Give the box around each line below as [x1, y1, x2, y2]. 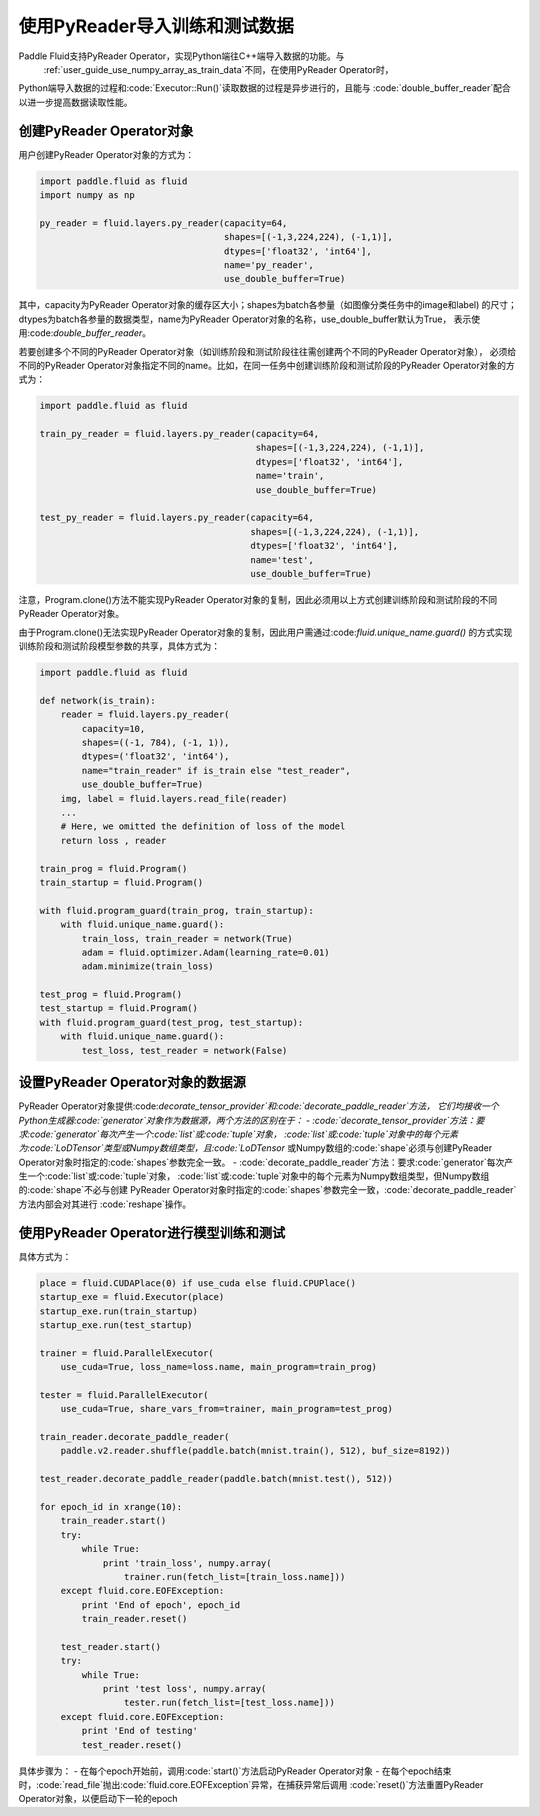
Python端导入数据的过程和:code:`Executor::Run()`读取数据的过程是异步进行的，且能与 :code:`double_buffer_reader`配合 [18, 82, 512, 94]
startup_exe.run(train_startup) [39, 1305, 199, 1317]
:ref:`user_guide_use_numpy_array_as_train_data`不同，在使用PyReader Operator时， [43, 63, 394, 75]
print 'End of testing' [81, 1725, 199, 1737]
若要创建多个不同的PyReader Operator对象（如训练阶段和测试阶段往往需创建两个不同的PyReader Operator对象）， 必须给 [18, 345, 517, 357]
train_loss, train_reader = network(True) [81, 933, 294, 944]
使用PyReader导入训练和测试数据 [18, 15, 295, 37]
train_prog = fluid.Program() [39, 863, 188, 874]
